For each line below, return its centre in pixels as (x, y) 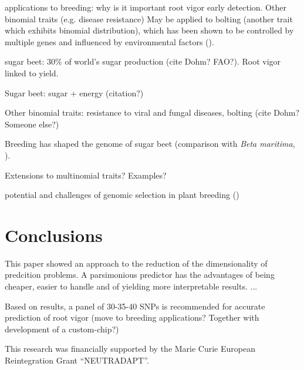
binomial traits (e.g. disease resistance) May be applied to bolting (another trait (149, 18)
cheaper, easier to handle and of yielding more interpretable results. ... (131, 286)
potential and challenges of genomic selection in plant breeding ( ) (122, 195)
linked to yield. (32, 73)
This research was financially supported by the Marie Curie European (130, 349)
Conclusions (54, 235)
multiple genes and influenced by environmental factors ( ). (109, 41)
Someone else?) (32, 124)
